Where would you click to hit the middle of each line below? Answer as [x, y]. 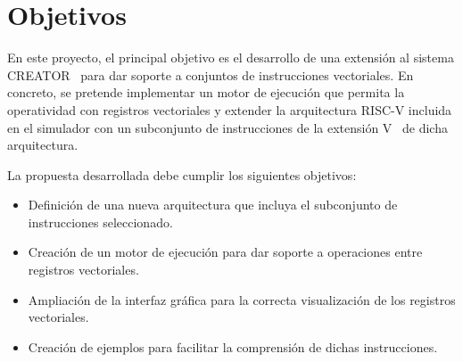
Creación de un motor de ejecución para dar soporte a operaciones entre [225, 252]
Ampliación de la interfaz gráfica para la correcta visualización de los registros [242, 299]
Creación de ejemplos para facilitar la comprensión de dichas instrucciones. [233, 346]
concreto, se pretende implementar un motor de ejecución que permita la [206, 92]
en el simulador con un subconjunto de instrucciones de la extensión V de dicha [227, 127]
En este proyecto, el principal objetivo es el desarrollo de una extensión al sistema [231, 58]
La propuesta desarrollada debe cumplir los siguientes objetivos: [182, 174]
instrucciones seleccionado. [100, 222]
